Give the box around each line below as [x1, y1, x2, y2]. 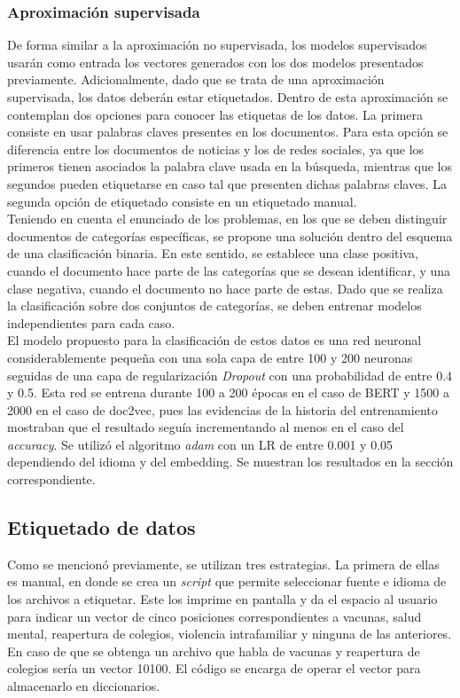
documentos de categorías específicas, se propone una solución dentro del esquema [7, 226, 453, 245]
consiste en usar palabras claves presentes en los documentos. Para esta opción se [7, 122, 448, 141]
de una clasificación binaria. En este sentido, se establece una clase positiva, [7, 244, 418, 263]
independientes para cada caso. [7, 313, 175, 332]
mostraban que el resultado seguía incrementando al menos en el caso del [7, 418, 404, 436]
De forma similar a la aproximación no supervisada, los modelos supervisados [7, 35, 427, 54]
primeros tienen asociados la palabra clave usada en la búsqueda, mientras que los [7, 157, 452, 176]
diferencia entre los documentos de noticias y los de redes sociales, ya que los [7, 139, 425, 158]
